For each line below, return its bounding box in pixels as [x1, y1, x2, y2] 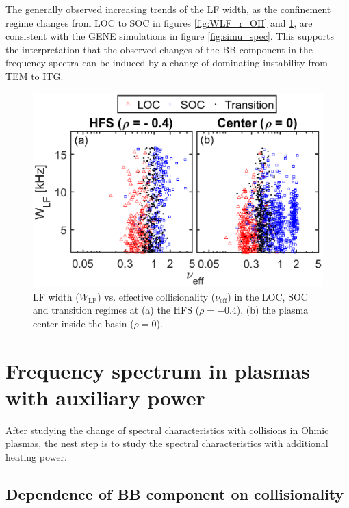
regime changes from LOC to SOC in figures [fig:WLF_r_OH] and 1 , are [5, 15, 313, 29]
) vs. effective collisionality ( [97, 289, 216, 303]
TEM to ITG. [5, 68, 64, 83]
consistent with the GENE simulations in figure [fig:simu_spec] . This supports [5, 29, 335, 43]
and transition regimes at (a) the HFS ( [33, 303, 200, 317]
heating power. [5, 450, 67, 464]
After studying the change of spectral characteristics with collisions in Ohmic [5, 422, 329, 437]
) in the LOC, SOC [227, 289, 308, 303]
